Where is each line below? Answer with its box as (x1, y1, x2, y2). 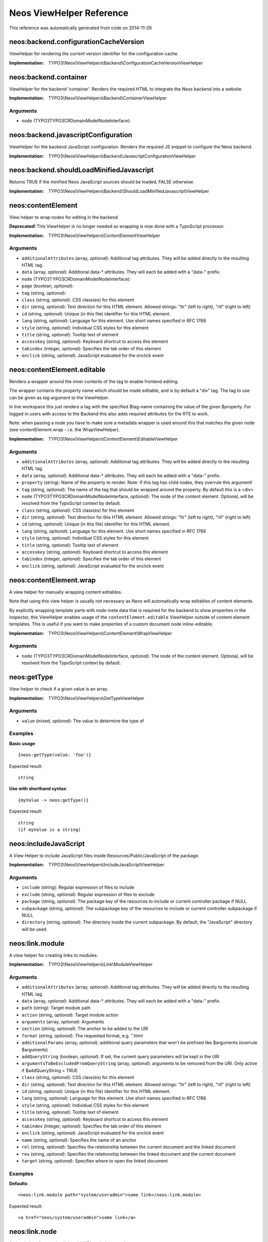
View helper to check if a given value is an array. (9, 686, 109, 692)
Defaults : (9, 1180, 29, 1187)
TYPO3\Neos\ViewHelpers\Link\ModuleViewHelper (48, 961, 153, 967)
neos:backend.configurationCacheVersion (9, 38, 144, 46)
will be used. (21, 926, 48, 932)
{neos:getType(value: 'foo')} (18, 752, 92, 758)
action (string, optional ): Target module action (21, 1011, 119, 1018)
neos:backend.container (9, 73, 87, 81)
